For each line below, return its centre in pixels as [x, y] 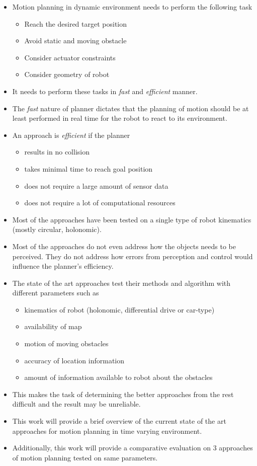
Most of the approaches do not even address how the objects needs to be [124, 246]
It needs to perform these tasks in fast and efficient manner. [105, 91]
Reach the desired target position [76, 23]
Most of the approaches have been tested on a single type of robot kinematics [132, 219]
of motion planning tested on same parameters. [85, 457]
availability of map [53, 326]
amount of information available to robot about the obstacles [118, 377]
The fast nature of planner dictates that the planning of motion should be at [131, 108]
